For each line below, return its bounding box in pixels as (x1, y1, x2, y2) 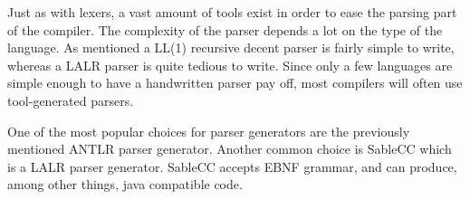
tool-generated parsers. (7, 90, 134, 109)
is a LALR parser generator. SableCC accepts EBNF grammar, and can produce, (7, 156, 457, 175)
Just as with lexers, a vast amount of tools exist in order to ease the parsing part (7, 3, 457, 21)
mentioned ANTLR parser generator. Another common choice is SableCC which (7, 139, 452, 158)
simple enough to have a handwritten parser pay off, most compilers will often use (7, 73, 463, 92)
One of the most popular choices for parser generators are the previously (7, 121, 410, 140)
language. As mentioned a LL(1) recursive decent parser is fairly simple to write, (7, 38, 455, 57)
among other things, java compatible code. (7, 175, 243, 194)
